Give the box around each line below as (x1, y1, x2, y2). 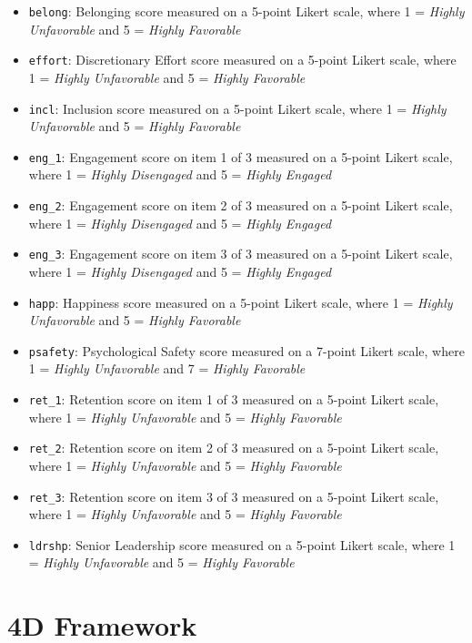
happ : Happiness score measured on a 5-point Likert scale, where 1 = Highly (28, 292, 453, 311)
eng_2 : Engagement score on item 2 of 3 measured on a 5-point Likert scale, (28, 196, 453, 214)
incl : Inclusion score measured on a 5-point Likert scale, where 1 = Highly (28, 98, 447, 117)
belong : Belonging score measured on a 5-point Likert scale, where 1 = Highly (28, 2, 465, 20)
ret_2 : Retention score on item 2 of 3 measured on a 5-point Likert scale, (28, 438, 439, 457)
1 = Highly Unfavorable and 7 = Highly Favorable (28, 359, 306, 378)
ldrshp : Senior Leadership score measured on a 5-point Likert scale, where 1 (28, 535, 456, 554)
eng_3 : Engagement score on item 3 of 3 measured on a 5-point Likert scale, (28, 244, 453, 263)
